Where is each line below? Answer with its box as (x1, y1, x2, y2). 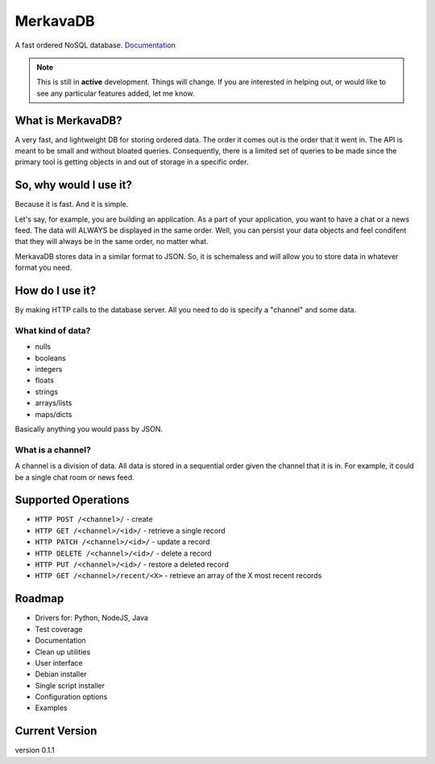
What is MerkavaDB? (14, 114, 122, 127)
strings (35, 386, 59, 396)
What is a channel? (14, 444, 92, 455)
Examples (35, 703, 68, 712)
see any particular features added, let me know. (36, 89, 195, 98)
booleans (35, 353, 66, 362)
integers (35, 365, 63, 374)
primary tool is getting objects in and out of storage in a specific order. (14, 157, 249, 167)
